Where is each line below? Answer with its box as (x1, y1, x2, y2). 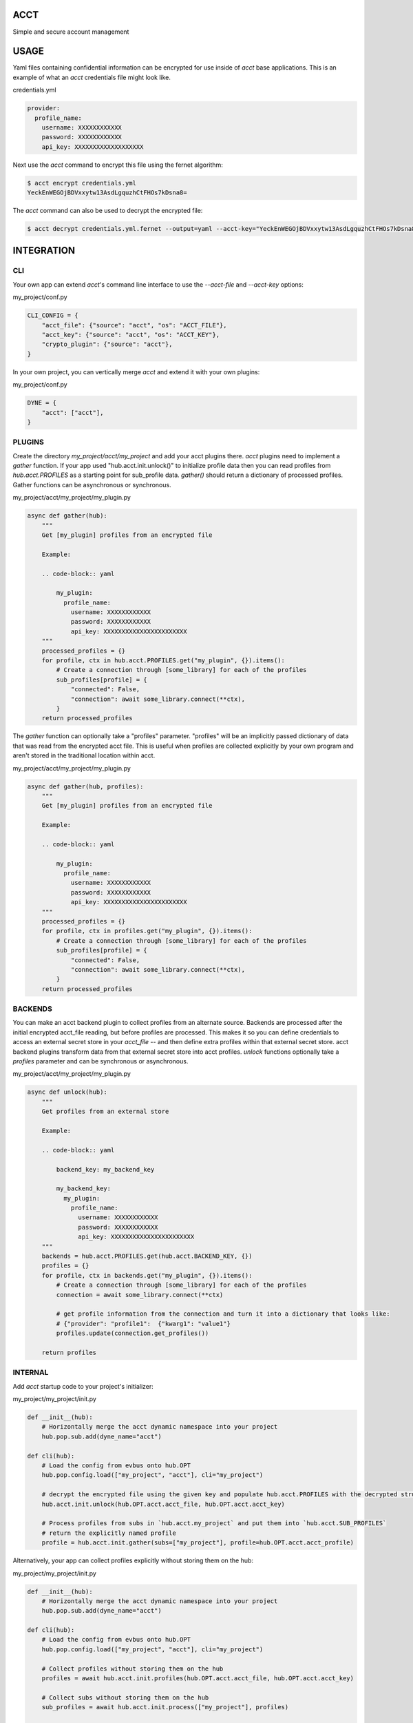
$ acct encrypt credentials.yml (27, 179, 137, 187)
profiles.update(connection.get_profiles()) (56, 1329, 209, 1337)
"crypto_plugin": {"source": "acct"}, (41, 340, 173, 348)
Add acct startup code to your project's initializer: (12, 1382, 154, 1390)
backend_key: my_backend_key (56, 1165, 155, 1173)
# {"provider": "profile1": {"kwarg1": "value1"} (56, 1320, 231, 1327)
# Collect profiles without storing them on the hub (41, 1664, 224, 1673)
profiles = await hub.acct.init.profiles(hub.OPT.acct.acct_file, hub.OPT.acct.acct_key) (41, 1675, 354, 1682)
